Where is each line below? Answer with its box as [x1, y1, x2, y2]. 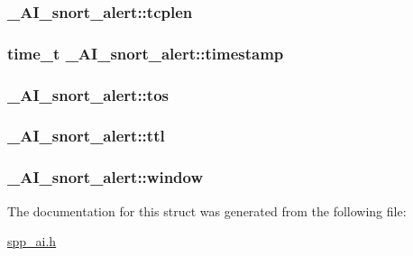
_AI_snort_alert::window [7, 166, 204, 188]
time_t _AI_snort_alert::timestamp [7, 41, 284, 64]
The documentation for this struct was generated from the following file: [7, 201, 407, 220]
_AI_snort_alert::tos [7, 83, 169, 105]
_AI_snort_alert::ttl [7, 124, 165, 147]
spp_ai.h [7, 232, 57, 251]
